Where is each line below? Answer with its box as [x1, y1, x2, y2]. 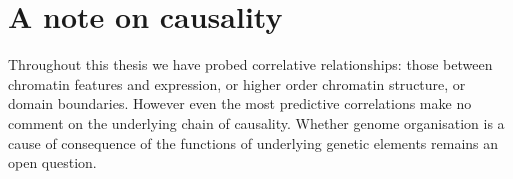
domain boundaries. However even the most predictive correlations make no [8, 93, 472, 114]
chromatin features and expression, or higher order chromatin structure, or [8, 73, 466, 94]
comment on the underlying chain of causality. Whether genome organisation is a [8, 112, 505, 133]
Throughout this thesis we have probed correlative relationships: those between [8, 54, 493, 75]
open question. [8, 152, 97, 173]
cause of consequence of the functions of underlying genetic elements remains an [8, 132, 499, 153]
